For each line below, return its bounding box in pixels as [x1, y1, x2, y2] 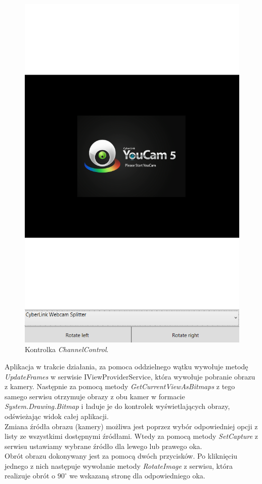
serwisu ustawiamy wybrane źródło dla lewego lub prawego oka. [5, 440, 202, 451]
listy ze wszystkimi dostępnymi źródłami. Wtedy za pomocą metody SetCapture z [5, 431, 258, 441]
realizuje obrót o [5, 470, 56, 481]
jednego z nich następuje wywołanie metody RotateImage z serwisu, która [5, 460, 233, 471]
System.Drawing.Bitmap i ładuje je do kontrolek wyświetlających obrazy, [5, 401, 230, 411]
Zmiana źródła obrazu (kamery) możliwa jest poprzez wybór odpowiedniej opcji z [5, 421, 258, 431]
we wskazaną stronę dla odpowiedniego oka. [69, 470, 205, 481]
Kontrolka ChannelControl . [25, 344, 109, 355]
